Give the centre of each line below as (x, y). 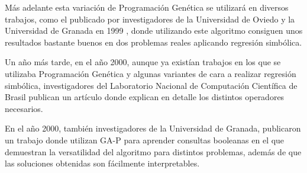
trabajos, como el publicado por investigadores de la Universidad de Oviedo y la (150, 19)
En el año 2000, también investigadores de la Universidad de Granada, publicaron (153, 128)
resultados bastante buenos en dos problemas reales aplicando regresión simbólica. (153, 42)
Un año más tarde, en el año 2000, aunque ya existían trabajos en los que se (143, 62)
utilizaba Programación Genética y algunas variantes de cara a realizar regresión (151, 73)
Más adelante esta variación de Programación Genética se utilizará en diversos (147, 7)
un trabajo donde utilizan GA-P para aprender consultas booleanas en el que (145, 140)
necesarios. (24, 108)
